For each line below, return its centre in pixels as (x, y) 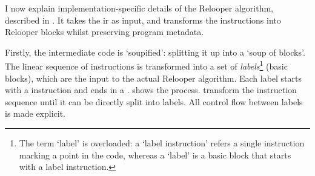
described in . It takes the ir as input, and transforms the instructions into (143, 20)
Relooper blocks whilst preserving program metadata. (104, 32)
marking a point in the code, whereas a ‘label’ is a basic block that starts (155, 155)
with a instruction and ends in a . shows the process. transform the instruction (151, 90)
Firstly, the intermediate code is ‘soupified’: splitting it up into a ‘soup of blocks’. (155, 52)
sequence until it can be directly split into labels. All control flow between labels (154, 101)
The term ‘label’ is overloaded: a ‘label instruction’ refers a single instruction (162, 143)
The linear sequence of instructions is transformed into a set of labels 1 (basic (146, 65)
